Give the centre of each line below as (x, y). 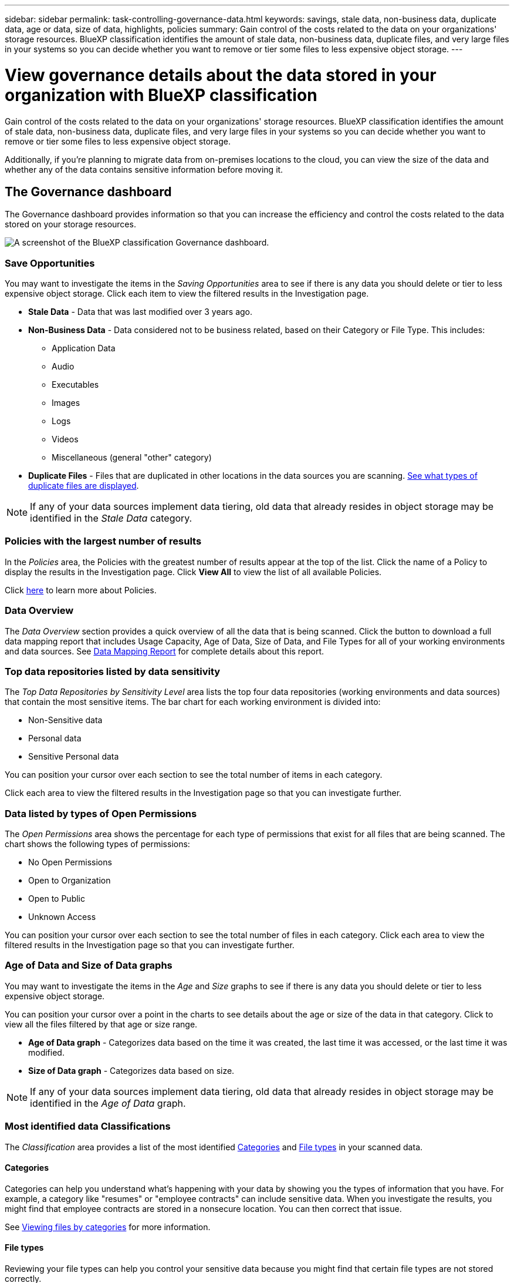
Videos (65, 439)
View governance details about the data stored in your (221, 75)
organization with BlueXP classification (161, 95)
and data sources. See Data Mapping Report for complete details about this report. (165, 651)
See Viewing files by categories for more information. (108, 1227)
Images (66, 403)
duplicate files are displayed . (84, 486)
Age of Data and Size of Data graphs (89, 965)
